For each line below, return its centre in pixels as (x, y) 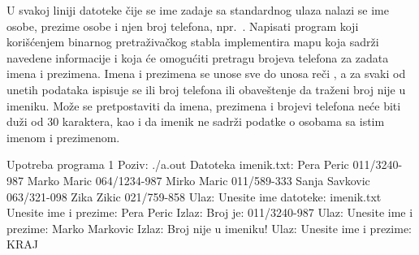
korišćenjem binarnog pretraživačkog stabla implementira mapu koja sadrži (193, 42)
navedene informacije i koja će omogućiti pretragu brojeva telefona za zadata (198, 57)
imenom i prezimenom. (63, 137)
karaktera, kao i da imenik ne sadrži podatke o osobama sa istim (223, 121)
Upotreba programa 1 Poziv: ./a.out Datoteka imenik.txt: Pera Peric (178, 164)
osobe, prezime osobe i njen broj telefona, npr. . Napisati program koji (183, 26)
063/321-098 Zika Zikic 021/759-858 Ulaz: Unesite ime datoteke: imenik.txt (194, 196)
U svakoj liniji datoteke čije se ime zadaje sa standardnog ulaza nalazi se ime (198, 10)
